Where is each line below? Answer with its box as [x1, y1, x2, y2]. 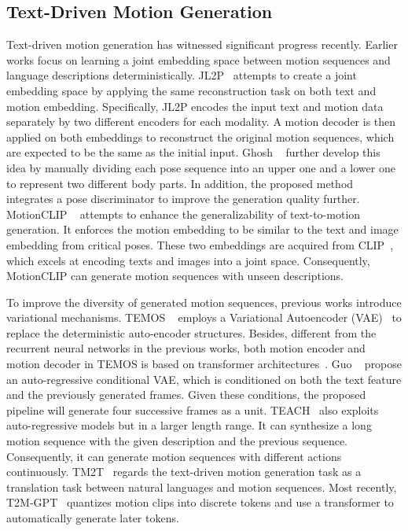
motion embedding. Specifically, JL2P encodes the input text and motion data [6, 98, 384, 114]
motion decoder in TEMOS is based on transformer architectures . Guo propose [6, 356, 402, 372]
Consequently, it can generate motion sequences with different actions [6, 448, 342, 464]
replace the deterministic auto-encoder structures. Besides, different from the [6, 324, 377, 341]
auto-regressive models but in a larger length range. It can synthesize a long [6, 417, 372, 433]
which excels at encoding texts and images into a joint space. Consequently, [6, 252, 370, 268]
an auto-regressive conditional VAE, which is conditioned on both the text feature [6, 371, 402, 387]
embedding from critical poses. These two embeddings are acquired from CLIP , [6, 236, 394, 253]
